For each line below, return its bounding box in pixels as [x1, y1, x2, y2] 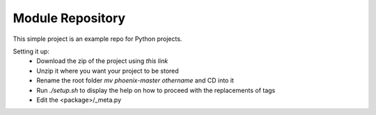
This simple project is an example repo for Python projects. [13, 35, 182, 43]
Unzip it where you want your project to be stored [36, 67, 179, 75]
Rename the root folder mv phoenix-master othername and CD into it [36, 76, 235, 85]
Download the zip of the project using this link [36, 57, 169, 65]
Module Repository [13, 10, 125, 26]
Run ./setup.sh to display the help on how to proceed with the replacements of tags [36, 86, 276, 94]
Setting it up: [13, 47, 50, 55]
